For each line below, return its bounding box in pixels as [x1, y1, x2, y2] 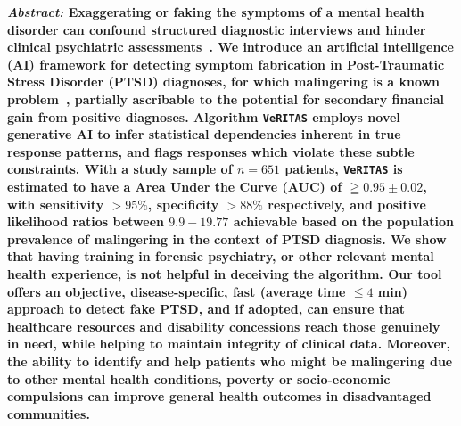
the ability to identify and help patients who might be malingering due [7, 352, 453, 370]
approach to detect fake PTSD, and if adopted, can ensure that [7, 299, 406, 318]
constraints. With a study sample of [7, 160, 233, 178]
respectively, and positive [268, 194, 426, 213]
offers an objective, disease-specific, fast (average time [7, 282, 346, 300]
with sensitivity [7, 194, 104, 213]
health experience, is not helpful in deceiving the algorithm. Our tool [7, 265, 442, 283]
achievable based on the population [233, 212, 454, 231]
